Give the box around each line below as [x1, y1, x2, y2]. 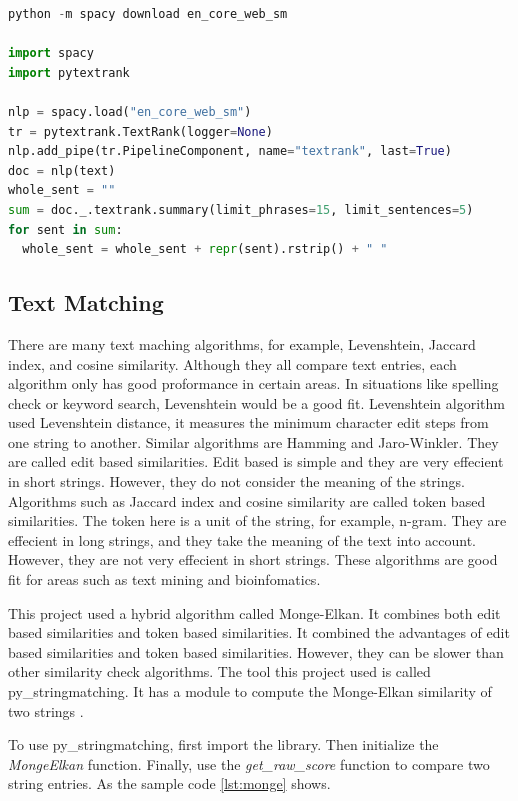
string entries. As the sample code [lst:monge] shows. [8, 773, 331, 794]
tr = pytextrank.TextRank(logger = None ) [8, 124, 273, 139]
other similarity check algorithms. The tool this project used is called [8, 661, 431, 682]
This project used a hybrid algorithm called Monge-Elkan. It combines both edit [8, 602, 501, 623]
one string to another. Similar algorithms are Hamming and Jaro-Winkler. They [8, 431, 499, 452]
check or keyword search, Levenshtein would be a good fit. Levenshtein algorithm [8, 392, 505, 413]
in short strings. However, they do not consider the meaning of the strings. [8, 471, 465, 492]
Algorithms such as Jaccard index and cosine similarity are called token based [8, 490, 486, 511]
